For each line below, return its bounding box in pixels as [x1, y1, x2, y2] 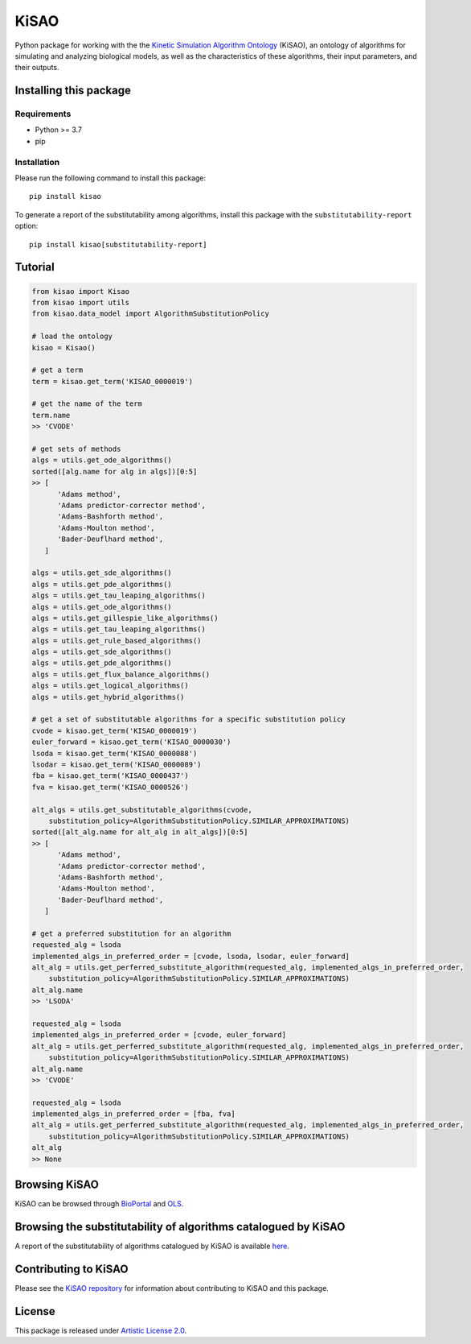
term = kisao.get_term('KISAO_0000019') [31, 377, 193, 386]
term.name [31, 411, 71, 420]
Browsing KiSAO [14, 1178, 100, 1192]
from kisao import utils [31, 298, 130, 307]
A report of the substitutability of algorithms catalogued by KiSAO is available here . [14, 1241, 289, 1251]
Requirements [14, 109, 72, 120]
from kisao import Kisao [31, 287, 130, 296]
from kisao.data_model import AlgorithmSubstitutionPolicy [31, 309, 269, 318]
